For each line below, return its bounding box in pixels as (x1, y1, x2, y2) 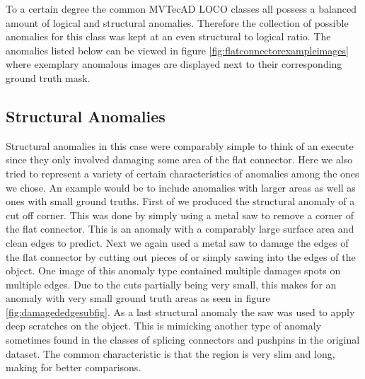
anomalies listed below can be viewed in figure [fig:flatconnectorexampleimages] (6, 42, 349, 57)
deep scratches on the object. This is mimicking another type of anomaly (6, 318, 322, 333)
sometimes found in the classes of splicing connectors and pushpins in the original (6, 332, 360, 347)
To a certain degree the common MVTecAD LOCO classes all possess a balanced (6, 1, 357, 16)
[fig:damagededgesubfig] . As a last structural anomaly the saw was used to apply (6, 304, 355, 319)
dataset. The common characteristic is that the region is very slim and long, (6, 346, 335, 361)
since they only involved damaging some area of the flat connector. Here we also (6, 152, 353, 167)
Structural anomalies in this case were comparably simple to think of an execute (6, 138, 354, 153)
